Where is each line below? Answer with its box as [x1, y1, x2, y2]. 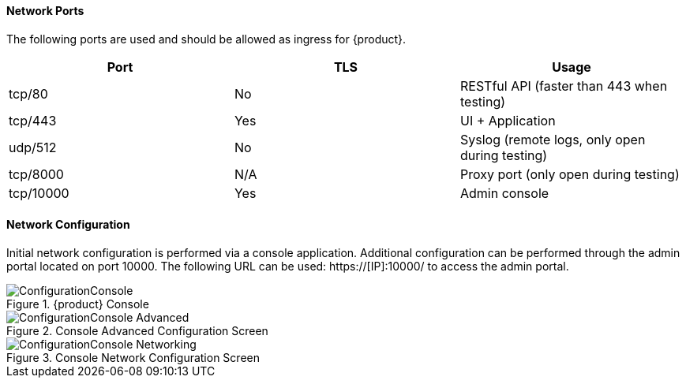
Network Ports [6, 4, 84, 17]
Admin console [459, 185, 549, 201]
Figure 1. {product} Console [6, 296, 149, 311]
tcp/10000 [9, 185, 69, 201]
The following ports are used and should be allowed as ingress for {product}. [6, 32, 407, 46]
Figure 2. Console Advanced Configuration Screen [6, 323, 268, 337]
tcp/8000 [9, 166, 64, 182]
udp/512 [9, 139, 57, 155]
